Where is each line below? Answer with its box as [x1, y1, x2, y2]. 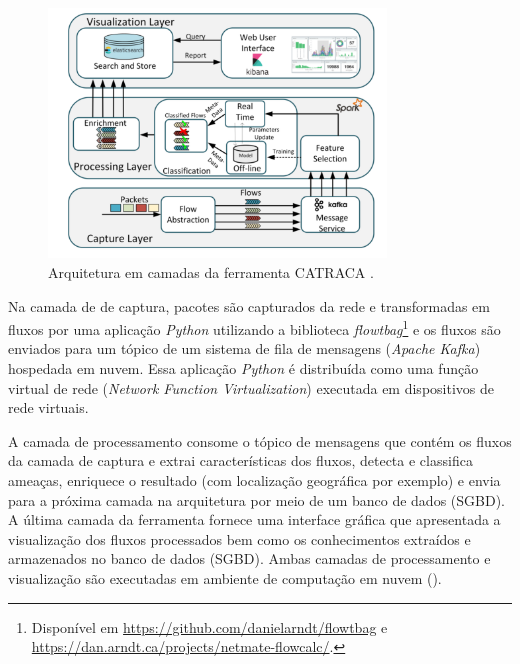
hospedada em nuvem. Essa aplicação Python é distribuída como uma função [8, 358, 479, 379]
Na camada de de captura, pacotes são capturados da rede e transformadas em [8, 295, 490, 316]
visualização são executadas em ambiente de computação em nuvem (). [8, 567, 442, 588]
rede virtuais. [8, 397, 89, 418]
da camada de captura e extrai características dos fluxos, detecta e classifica [8, 450, 473, 471]
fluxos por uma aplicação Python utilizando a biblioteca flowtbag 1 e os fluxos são [8, 316, 501, 339]
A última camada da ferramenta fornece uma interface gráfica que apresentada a [8, 509, 501, 530]
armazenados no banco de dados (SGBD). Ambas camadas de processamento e [8, 548, 491, 569]
